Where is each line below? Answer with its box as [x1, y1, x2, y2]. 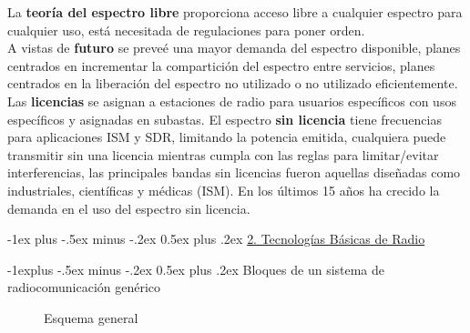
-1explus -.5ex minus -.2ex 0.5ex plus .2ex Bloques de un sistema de [7, 259, 385, 278]
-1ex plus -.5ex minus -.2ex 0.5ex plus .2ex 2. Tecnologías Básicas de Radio [7, 229, 425, 248]
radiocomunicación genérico [7, 277, 161, 297]
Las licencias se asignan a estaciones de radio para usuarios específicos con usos [7, 91, 456, 110]
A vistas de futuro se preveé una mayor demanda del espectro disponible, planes [7, 38, 461, 57]
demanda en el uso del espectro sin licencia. [7, 198, 250, 217]
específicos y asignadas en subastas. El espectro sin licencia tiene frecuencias [7, 109, 442, 128]
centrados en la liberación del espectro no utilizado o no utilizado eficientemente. [7, 74, 458, 93]
